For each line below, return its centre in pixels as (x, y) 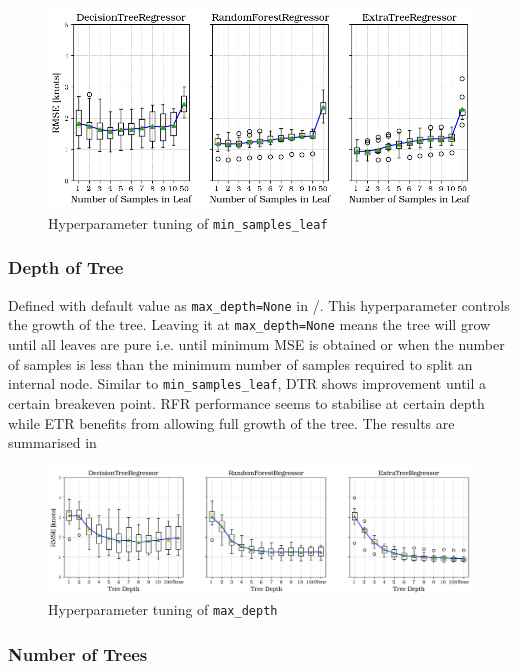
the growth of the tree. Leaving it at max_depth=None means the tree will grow (249, 324)
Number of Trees (78, 653)
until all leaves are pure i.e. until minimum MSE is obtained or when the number (256, 344)
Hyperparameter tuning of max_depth (163, 609)
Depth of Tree (66, 267)
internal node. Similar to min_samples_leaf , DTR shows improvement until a (247, 383)
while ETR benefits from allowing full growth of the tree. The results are (231, 422)
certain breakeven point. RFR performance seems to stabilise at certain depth (246, 402)
